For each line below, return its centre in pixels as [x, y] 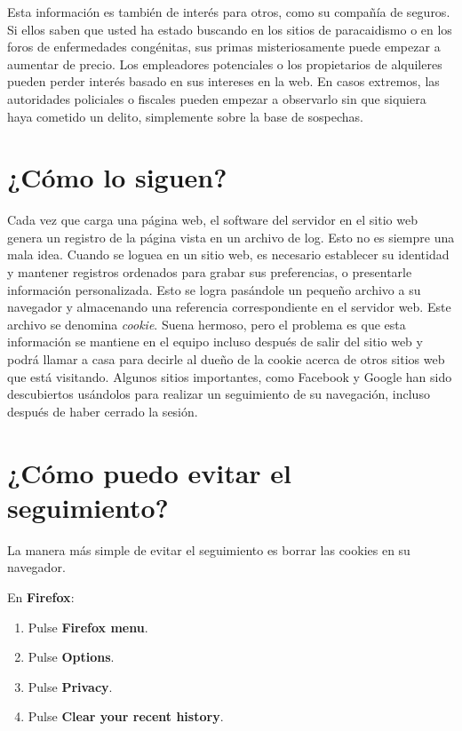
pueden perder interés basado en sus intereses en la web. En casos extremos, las [223, 81]
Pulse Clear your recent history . [126, 716]
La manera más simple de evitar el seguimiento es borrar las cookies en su [209, 549]
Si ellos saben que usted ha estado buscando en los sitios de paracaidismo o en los [230, 29]
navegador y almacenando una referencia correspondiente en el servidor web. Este [229, 307]
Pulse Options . [71, 657]
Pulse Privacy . [70, 686]
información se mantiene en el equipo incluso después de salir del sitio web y [215, 342]
